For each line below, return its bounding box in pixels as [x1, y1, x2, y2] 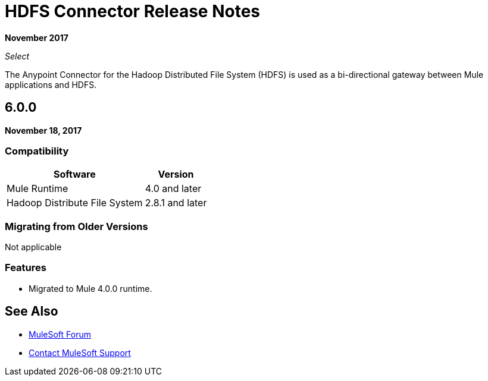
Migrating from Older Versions [5, 220, 148, 232]
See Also [5, 304, 58, 319]
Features [5, 262, 46, 274]
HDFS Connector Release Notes [5, 1, 260, 21]
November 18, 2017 [5, 125, 82, 136]
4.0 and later [145, 182, 202, 195]
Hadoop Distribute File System [7, 197, 143, 209]
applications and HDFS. [5, 79, 97, 90]
